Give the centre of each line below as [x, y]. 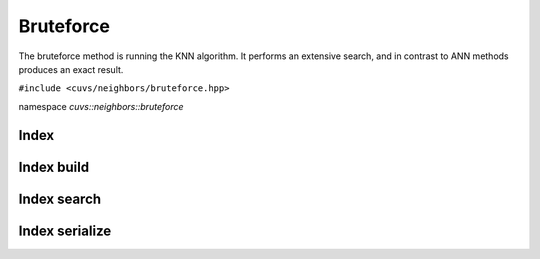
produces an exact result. [71, 69]
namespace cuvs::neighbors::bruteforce [101, 106]
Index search [60, 198]
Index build [54, 166]
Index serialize [65, 230]
